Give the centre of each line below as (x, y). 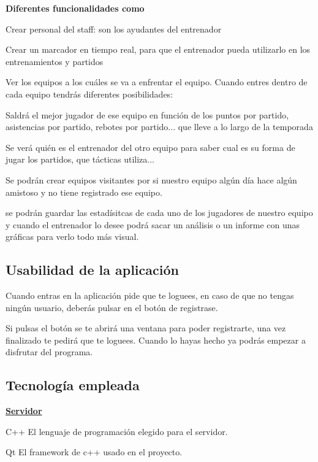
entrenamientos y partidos (55, 61)
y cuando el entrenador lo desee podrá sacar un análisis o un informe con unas (153, 224)
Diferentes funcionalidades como (75, 8)
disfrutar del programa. (49, 352)
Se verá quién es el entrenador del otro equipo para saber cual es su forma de (150, 147)
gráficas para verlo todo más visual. (72, 237)
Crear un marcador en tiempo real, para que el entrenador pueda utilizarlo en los (158, 49)
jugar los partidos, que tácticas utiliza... (80, 159)
